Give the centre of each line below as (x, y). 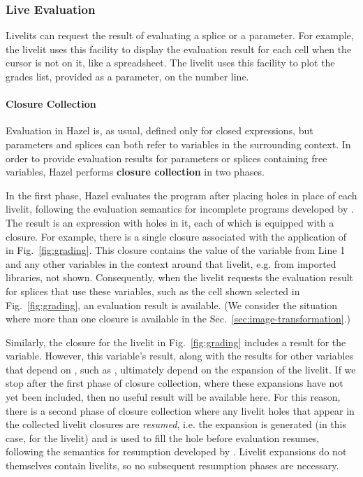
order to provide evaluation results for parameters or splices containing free (166, 158)
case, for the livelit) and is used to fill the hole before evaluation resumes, (163, 437)
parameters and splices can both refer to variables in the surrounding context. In (178, 144)
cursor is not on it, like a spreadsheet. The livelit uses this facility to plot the (170, 63)
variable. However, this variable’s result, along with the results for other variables (180, 356)
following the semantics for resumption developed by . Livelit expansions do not (176, 451)
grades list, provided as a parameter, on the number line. (127, 76)
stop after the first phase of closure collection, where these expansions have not (175, 383)
